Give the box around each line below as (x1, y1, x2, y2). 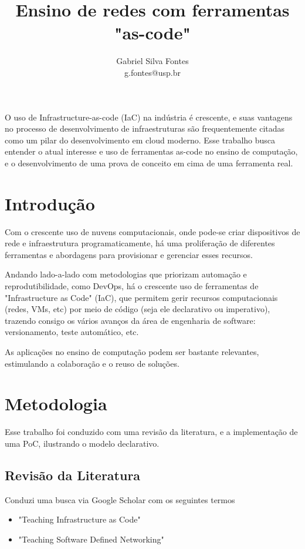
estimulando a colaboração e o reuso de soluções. (5, 357, 179, 369)
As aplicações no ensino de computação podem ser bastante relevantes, (5, 345, 259, 357)
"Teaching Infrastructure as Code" (18, 513, 141, 525)
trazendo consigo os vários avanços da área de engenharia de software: (5, 314, 256, 326)
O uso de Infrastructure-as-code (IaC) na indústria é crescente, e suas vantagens (5, 111, 293, 123)
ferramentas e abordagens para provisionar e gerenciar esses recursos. (5, 248, 253, 260)
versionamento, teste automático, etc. (5, 326, 139, 338)
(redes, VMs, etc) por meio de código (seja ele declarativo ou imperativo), (5, 303, 270, 315)
